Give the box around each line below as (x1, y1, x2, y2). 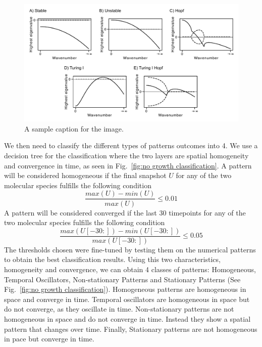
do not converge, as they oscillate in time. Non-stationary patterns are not (4, 303, 234, 314)
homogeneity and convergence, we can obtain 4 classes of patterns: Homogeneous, (4, 264, 256, 274)
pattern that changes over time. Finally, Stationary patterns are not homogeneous (4, 323, 257, 334)
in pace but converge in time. (4, 333, 94, 344)
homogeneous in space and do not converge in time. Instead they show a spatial (4, 313, 251, 324)
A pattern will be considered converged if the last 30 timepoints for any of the (4, 207, 246, 218)
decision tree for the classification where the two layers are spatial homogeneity (4, 150, 249, 161)
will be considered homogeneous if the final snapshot (4, 170, 167, 181)
